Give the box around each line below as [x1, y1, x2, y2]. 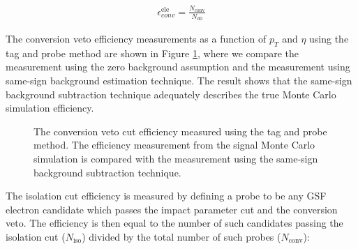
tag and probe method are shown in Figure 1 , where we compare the [6, 45, 299, 60]
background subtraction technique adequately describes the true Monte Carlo [6, 86, 336, 101]
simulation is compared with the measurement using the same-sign [33, 151, 318, 165]
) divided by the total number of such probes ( [82, 229, 281, 243]
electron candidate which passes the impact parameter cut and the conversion [6, 202, 338, 216]
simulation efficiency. [6, 100, 94, 115]
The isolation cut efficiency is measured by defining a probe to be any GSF [6, 188, 327, 203]
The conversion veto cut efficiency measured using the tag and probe [33, 123, 327, 138]
